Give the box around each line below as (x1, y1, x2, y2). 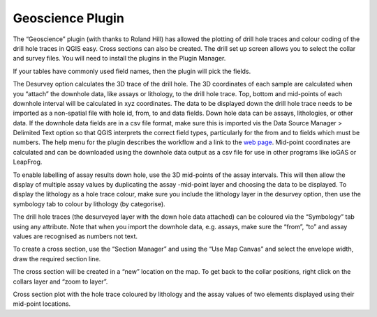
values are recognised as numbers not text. (13, 232, 138, 240)
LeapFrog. (13, 157, 43, 167)
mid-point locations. (13, 300, 71, 308)
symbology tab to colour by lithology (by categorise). (13, 199, 165, 208)
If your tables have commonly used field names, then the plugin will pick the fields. (13, 67, 251, 75)
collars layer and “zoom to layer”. (13, 277, 108, 286)
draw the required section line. (13, 254, 101, 263)
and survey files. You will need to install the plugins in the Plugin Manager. (13, 54, 226, 63)
